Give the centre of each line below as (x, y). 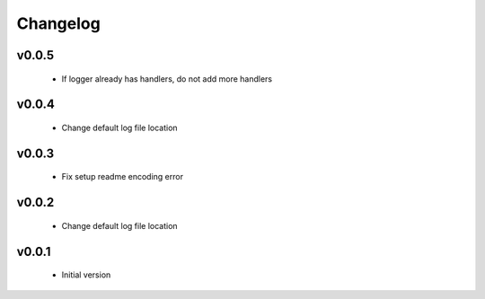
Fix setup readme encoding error (123, 177)
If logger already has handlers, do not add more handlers (167, 79)
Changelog (58, 23)
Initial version (86, 275)
